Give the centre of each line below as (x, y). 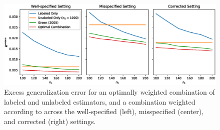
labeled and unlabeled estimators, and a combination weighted (100, 101)
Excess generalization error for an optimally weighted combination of (109, 91)
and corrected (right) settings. (50, 121)
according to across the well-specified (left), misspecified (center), (104, 111)
